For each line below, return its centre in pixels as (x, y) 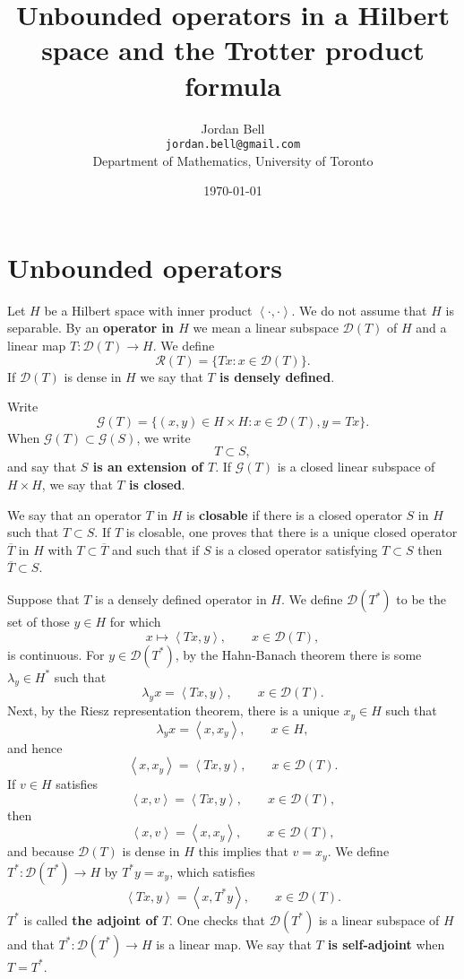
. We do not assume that (359, 310)
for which (135, 621)
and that (31, 944)
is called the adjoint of (90, 919)
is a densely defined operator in (181, 599)
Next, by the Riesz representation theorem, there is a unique (173, 710)
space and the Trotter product (233, 50)
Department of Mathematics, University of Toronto (233, 160)
